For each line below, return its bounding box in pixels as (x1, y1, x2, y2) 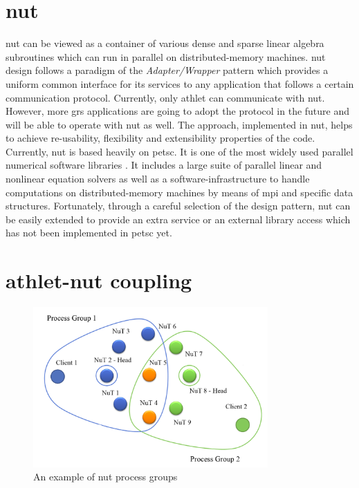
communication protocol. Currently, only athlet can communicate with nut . (6, 90, 325, 104)
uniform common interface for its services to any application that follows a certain (6, 76, 354, 91)
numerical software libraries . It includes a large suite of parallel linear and (6, 158, 322, 172)
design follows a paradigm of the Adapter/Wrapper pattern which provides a (6, 63, 329, 77)
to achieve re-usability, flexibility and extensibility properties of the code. (6, 131, 315, 145)
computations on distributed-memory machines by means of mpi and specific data (6, 185, 353, 199)
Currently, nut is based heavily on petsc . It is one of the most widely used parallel (6, 144, 353, 158)
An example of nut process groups (33, 469, 178, 484)
